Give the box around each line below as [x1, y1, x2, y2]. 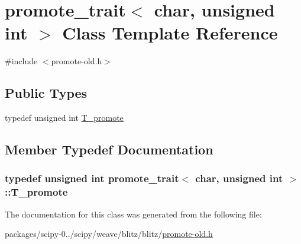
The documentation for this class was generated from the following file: [5, 207, 262, 220]
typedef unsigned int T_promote [5, 111, 124, 124]
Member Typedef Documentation [5, 140, 213, 159]
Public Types [5, 84, 88, 102]
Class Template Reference [62, 21, 278, 45]
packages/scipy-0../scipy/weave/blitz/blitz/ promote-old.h [5, 227, 213, 240]
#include [5, 55, 38, 67]
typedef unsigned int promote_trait [5, 171, 179, 186]
